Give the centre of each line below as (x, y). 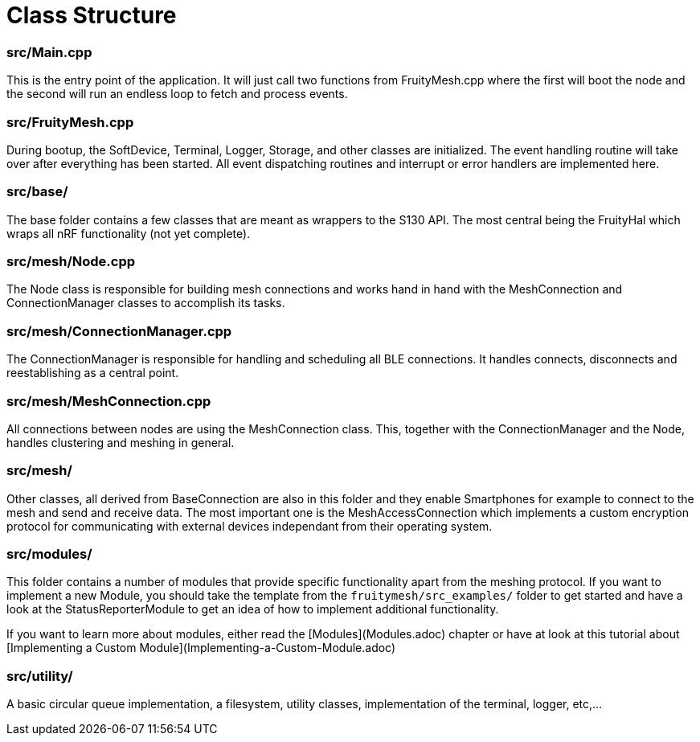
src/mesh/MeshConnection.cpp (109, 401)
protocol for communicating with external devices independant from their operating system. (250, 526)
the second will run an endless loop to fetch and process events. (177, 94)
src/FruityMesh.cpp (70, 122)
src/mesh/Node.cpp (71, 261)
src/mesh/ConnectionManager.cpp (119, 331)
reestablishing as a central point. (93, 373)
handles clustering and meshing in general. (121, 442)
